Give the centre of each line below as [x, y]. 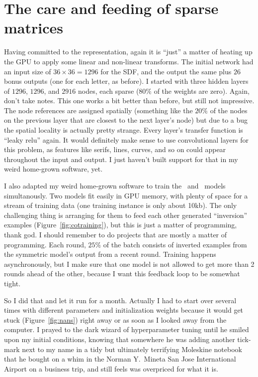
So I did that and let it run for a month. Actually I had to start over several [120, 300]
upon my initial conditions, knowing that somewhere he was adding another [120, 339]
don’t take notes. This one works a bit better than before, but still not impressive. [129, 100]
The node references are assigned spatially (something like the [98, 110]
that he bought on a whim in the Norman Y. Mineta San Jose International [120, 359]
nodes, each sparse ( [108, 91]
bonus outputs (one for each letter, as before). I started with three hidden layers [126, 81]
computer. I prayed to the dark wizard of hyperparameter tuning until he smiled [127, 329]
